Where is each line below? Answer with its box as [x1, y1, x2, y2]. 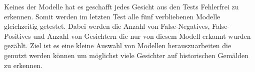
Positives [4, 30, 31, 41]
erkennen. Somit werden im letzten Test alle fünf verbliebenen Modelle [4, 11, 220, 21]
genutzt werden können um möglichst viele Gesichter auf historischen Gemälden [4, 50, 249, 60]
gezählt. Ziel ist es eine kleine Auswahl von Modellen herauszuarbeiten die [4, 40, 231, 51]
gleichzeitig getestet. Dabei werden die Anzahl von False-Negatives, [4, 21, 210, 31]
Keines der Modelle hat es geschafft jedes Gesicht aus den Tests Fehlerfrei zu [4, 1, 239, 11]
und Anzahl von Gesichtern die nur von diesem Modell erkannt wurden [33, 30, 251, 41]
